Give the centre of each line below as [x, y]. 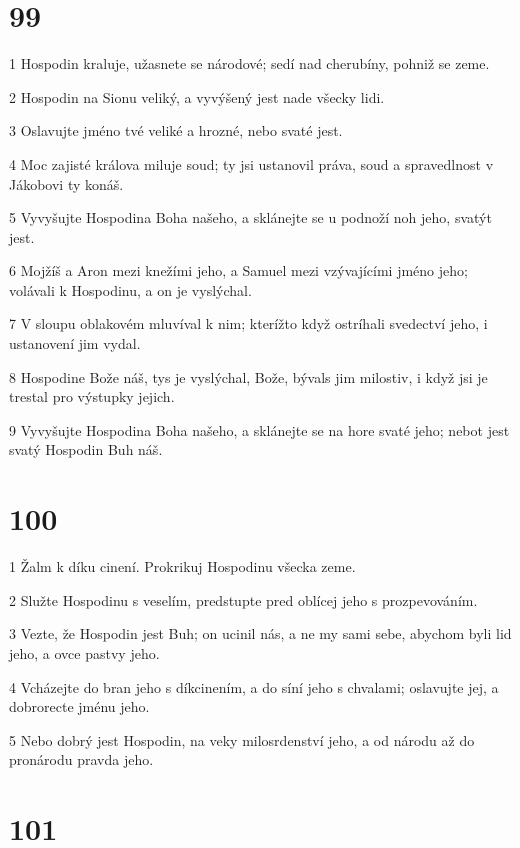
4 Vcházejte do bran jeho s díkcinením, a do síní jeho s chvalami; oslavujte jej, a [254, 686]
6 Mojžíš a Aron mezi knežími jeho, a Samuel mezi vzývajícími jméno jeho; [238, 270]
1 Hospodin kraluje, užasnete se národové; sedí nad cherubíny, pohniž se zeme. [249, 63]
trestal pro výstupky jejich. [92, 396]
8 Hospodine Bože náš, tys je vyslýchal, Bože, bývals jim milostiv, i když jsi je [248, 376]
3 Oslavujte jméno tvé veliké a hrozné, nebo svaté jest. [176, 130]
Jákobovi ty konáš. [66, 183]
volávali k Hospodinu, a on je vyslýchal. [130, 289]
